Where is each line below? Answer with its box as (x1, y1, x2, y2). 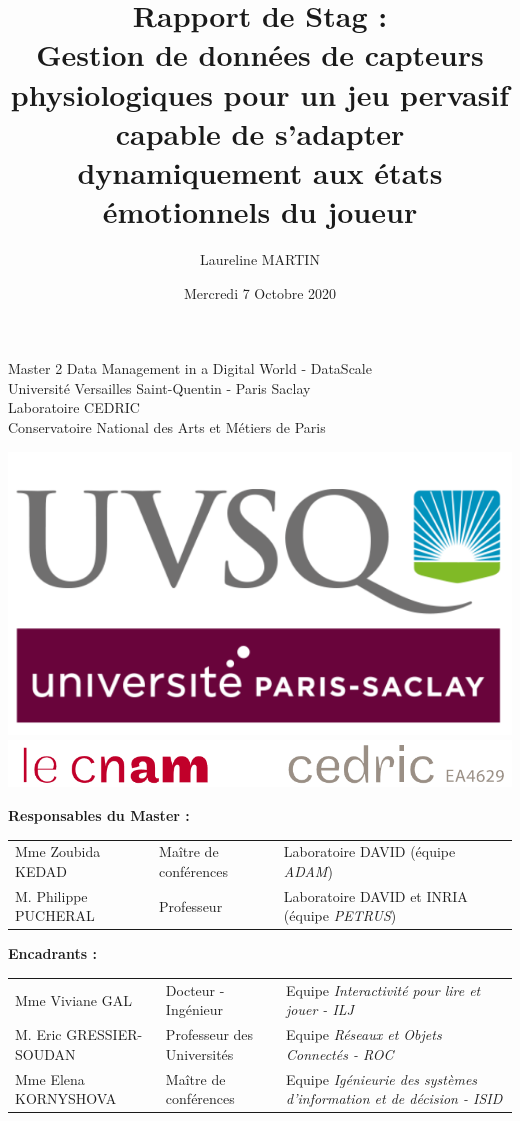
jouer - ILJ (286, 999, 354, 1020)
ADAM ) (283, 860, 333, 881)
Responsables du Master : (8, 804, 190, 825)
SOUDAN (15, 1043, 76, 1064)
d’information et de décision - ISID (286, 1088, 503, 1109)
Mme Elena (15, 1068, 85, 1089)
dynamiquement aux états (77, 151, 443, 192)
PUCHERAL (15, 905, 95, 926)
